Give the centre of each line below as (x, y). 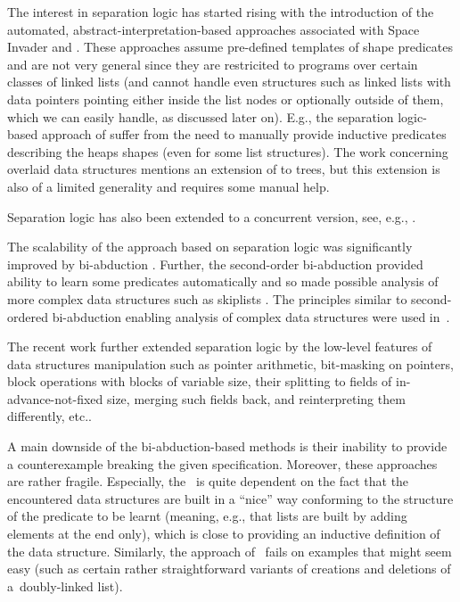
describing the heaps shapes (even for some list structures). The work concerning (228, 151)
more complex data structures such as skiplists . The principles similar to (207, 298)
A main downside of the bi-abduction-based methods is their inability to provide (227, 446)
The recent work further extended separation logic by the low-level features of (220, 346)
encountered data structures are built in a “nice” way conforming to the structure (230, 498)
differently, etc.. (49, 416)
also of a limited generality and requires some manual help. (168, 186)
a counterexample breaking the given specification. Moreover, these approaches (222, 463)
